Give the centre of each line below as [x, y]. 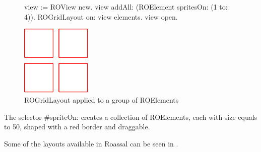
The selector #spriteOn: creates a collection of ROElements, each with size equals [131, 117]
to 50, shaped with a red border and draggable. [77, 127]
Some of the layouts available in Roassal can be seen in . [91, 143]
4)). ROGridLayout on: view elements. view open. [101, 16]
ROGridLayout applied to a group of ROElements [102, 99]
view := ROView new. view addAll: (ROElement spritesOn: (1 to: [126, 7]
